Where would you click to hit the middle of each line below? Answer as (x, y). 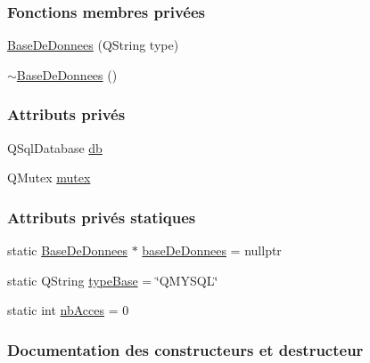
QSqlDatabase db (55, 147)
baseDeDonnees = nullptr (212, 250)
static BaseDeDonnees (67, 250)
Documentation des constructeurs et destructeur (185, 349)
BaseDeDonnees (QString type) (93, 45)
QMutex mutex (49, 177)
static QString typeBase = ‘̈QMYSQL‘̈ (113, 280)
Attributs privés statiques (102, 217)
